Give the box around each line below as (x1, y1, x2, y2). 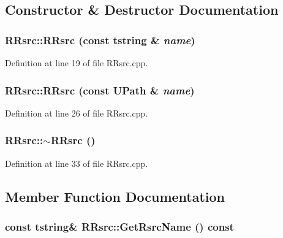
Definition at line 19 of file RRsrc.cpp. (5, 56, 148, 69)
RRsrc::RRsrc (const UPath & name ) (5, 82, 195, 98)
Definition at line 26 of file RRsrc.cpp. (5, 106, 148, 119)
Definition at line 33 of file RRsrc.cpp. (5, 156, 148, 169)
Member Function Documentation (5, 186, 225, 205)
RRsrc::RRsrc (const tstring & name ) (5, 32, 195, 47)
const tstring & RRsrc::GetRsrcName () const (5, 218, 234, 234)
